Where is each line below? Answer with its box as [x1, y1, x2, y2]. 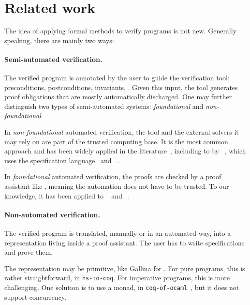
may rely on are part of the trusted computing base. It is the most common [4, 136, 228, 146]
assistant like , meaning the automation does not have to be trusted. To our [4, 181, 229, 191]
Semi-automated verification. [4, 54, 103, 64]
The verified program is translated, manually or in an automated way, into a [4, 228, 231, 238]
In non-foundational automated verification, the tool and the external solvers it [4, 127, 239, 137]
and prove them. [4, 247, 53, 257]
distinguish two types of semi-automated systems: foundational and [4, 101, 204, 111]
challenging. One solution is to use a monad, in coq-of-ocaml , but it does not [4, 282, 239, 292]
